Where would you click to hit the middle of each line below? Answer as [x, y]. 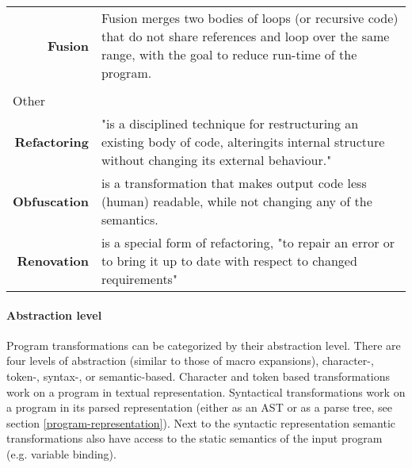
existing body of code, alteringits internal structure [243, 142]
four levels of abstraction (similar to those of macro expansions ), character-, [190, 361]
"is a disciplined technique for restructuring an [230, 123]
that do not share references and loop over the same [245, 36]
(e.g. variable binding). [61, 453]
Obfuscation [51, 201]
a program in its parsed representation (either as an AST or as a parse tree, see [199, 407]
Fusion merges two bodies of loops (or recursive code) [250, 18]
